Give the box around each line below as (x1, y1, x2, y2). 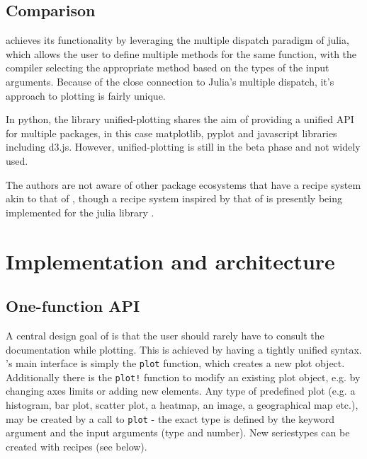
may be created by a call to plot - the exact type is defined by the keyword (6, 411, 334, 426)
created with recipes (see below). (6, 438, 147, 453)
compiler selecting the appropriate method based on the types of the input (6, 60, 329, 75)
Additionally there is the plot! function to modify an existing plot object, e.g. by (6, 369, 361, 384)
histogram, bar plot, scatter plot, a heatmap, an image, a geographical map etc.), (6, 397, 358, 412)
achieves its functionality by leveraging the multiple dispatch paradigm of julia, (6, 33, 349, 47)
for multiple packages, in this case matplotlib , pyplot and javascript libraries (6, 125, 337, 140)
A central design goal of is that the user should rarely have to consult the (6, 327, 324, 342)
